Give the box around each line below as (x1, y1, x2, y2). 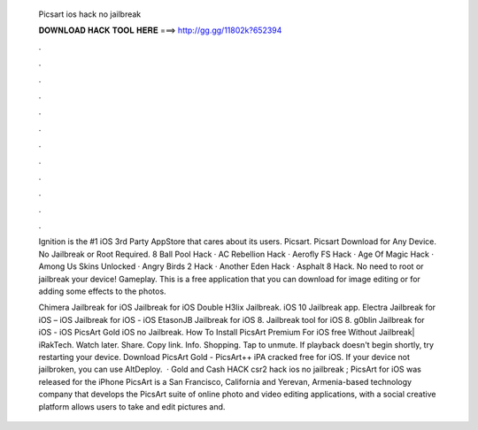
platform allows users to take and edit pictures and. (38, 401, 226, 411)
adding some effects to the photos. (38, 286, 167, 296)
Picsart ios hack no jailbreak (38, 9, 142, 19)
